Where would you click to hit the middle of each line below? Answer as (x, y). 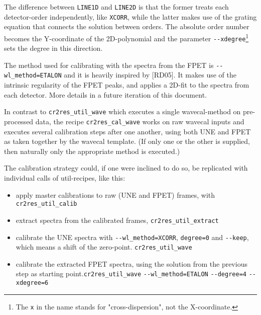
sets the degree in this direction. (53, 48)
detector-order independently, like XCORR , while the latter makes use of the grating (130, 16)
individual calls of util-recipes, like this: (65, 178)
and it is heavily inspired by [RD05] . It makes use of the (150, 75)
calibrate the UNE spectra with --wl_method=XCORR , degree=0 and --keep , (132, 237)
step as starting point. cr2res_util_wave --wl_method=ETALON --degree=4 (131, 273)
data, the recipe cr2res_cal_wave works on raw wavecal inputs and (140, 121)
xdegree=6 (32, 283)
